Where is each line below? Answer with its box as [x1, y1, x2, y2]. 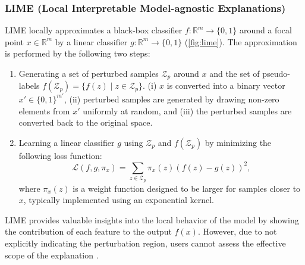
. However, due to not [197, 225, 277, 238]
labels [18, 79, 40, 92]
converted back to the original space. [18, 116, 153, 129]
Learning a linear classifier [18, 136, 115, 148]
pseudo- [262, 67, 291, 79]
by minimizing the [205, 136, 272, 148]
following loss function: [18, 149, 102, 161]
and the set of [209, 67, 260, 79]
